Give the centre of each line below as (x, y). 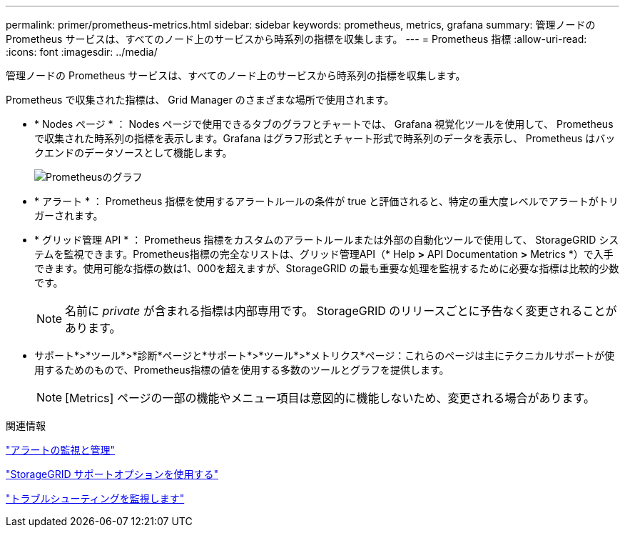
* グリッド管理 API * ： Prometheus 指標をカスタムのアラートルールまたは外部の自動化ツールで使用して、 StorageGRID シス (327, 240)
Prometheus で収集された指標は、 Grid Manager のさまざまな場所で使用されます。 (200, 100)
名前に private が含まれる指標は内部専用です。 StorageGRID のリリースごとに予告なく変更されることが (341, 311)
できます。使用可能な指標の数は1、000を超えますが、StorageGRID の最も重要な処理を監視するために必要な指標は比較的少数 (327, 268)
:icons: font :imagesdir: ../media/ (82, 52)
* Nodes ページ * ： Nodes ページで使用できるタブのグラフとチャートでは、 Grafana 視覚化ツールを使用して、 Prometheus (324, 124)
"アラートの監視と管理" (61, 450)
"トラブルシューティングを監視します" (95, 498)
